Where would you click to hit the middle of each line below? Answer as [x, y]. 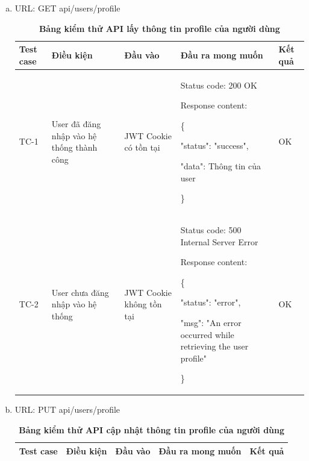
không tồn [143, 304]
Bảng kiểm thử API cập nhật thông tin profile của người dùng [152, 430]
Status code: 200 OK [219, 85]
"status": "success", [214, 146]
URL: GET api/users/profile [67, 8]
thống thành [74, 147]
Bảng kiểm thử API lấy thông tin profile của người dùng [159, 28]
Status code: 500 [211, 230]
